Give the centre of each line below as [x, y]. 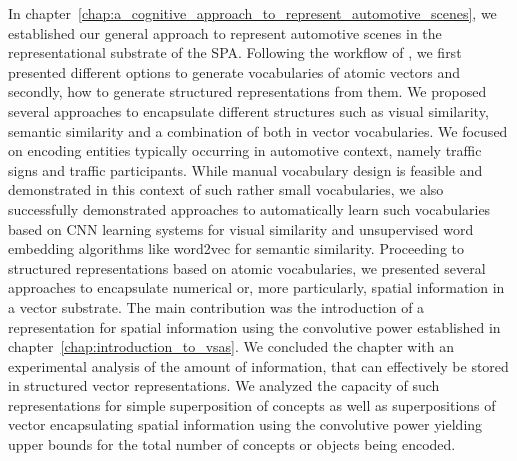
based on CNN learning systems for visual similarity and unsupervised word [241, 228]
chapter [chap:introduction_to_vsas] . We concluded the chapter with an [231, 346]
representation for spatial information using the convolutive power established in [254, 326]
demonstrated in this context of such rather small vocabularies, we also [226, 189]
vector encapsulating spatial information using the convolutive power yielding [245, 424]
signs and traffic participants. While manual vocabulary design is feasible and [245, 169]
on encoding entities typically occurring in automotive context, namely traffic [245, 150]
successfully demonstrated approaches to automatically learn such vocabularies [249, 208]
